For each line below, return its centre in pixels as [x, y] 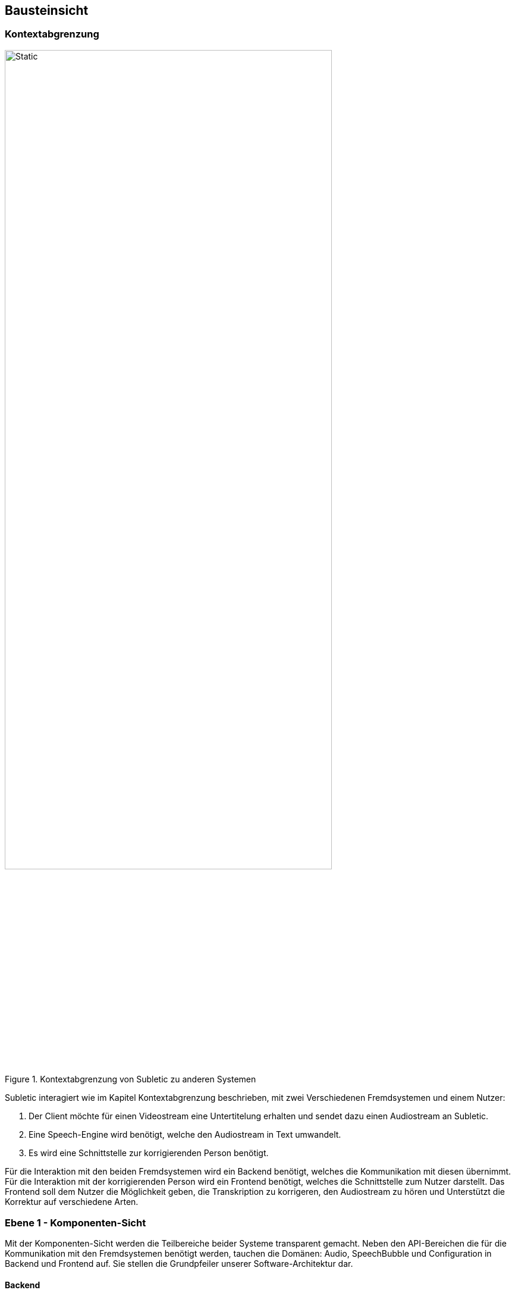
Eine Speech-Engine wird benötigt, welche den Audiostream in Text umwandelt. [185, 1135]
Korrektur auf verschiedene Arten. [72, 1202]
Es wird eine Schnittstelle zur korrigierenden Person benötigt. [149, 1153]
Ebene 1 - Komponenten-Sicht [76, 1222]
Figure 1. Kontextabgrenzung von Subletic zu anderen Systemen [131, 1079]
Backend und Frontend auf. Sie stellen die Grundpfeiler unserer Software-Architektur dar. [179, 1264]
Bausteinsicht [47, 10]
